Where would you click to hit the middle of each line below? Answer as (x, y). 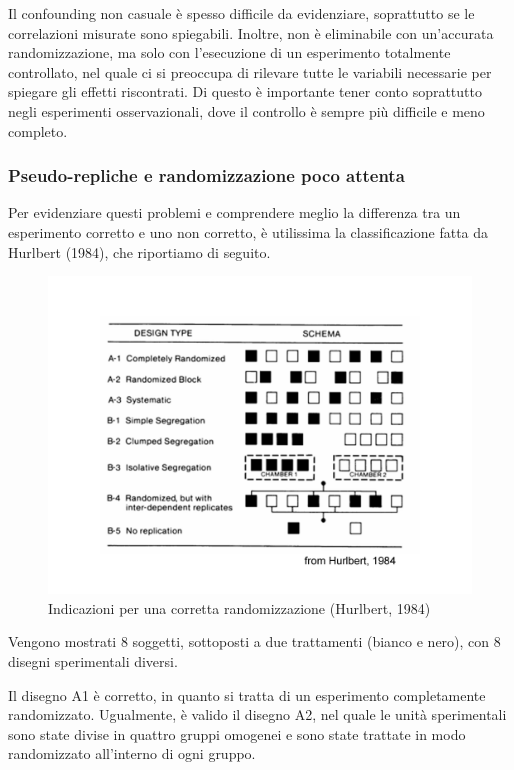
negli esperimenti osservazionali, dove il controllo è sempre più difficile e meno (246, 110)
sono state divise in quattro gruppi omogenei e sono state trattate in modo (237, 733)
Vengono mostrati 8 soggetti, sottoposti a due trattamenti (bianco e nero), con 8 (254, 641)
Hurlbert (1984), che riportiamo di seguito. (139, 251)
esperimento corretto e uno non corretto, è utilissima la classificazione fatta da (248, 231)
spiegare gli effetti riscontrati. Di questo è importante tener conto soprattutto (245, 91)
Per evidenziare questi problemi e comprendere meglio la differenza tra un (234, 212)
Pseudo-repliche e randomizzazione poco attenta (206, 175)
